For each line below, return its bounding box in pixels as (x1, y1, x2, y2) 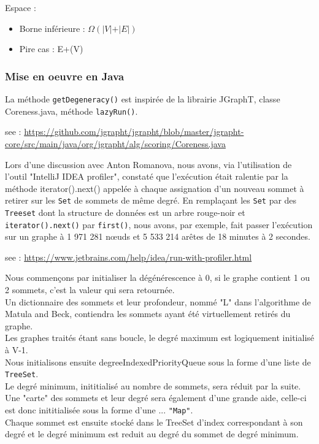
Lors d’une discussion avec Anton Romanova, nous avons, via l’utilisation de (5, 158, 292, 170)
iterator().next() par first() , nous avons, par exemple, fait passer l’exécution (5, 218, 313, 231)
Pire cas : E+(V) (19, 42, 83, 55)
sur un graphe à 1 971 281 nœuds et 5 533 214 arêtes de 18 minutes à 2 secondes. (5, 230, 310, 243)
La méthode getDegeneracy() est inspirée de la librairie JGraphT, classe (5, 93, 280, 105)
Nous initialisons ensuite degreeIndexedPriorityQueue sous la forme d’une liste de (5, 355, 311, 368)
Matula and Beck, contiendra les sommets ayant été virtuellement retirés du (5, 307, 291, 320)
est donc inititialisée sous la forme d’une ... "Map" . (5, 404, 193, 416)
